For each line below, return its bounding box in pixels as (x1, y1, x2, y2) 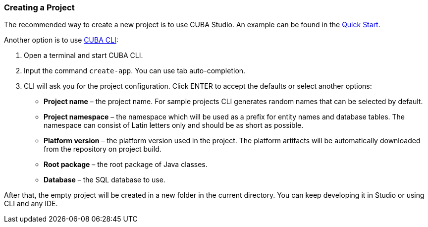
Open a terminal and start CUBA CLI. (24, 51, 143, 60)
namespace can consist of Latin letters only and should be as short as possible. (44, 121, 304, 130)
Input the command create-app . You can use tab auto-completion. (24, 66, 246, 75)
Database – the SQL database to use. (44, 175, 165, 184)
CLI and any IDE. (4, 199, 58, 208)
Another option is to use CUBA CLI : (4, 36, 118, 45)
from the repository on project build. (44, 145, 161, 154)
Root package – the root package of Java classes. (44, 160, 208, 169)
